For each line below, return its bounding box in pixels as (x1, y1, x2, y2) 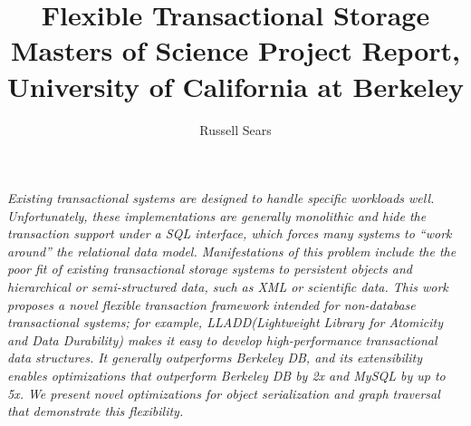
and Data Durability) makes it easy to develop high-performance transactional (7, 330, 437, 349)
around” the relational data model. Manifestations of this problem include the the (7, 241, 457, 260)
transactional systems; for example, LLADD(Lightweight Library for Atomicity (7, 313, 443, 332)
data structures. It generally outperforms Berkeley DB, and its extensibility (7, 348, 423, 367)
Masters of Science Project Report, (10, 32, 461, 69)
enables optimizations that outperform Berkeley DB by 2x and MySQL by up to (7, 366, 446, 385)
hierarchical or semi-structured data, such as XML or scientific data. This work (7, 277, 448, 296)
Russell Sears (199, 120, 272, 139)
